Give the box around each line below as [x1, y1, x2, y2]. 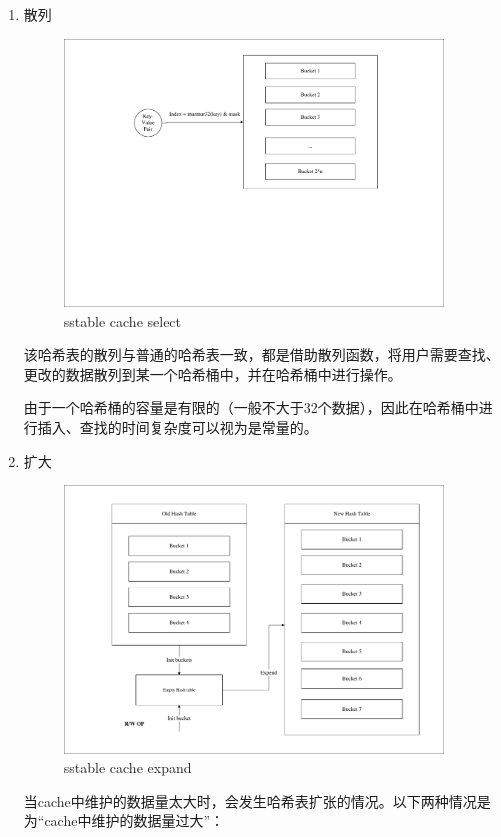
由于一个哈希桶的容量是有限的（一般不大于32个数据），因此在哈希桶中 [23, 397, 479, 418]
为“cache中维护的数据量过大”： [23, 810, 225, 831]
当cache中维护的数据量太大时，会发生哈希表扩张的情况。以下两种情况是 [23, 790, 491, 811]
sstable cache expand [63, 757, 192, 778]
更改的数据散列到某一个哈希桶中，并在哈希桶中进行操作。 [23, 363, 402, 384]
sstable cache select [63, 310, 182, 331]
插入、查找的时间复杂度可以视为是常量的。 [37, 416, 318, 437]
